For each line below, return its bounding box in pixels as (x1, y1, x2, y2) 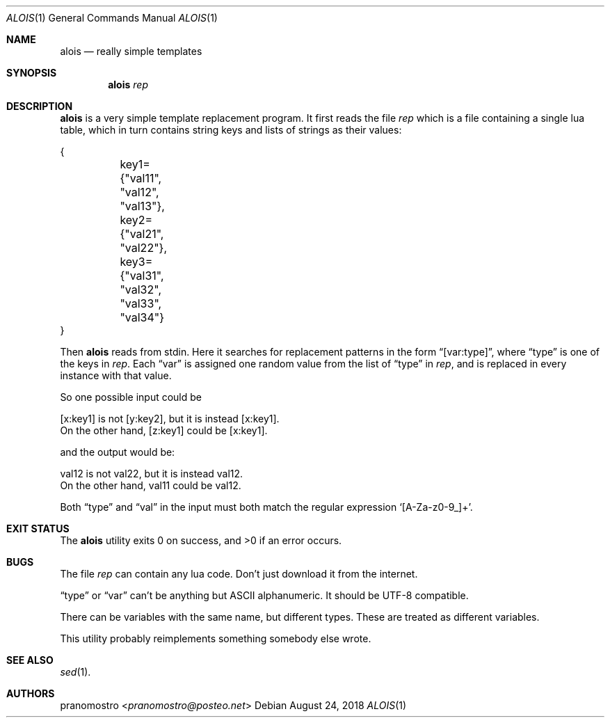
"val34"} (120, 310, 165, 324)
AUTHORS (6, 688, 55, 699)
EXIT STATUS (6, 523, 70, 534)
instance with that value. (60, 370, 172, 381)
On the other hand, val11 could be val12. (60, 479, 241, 491)
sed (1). (60, 666, 91, 678)
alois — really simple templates (60, 45, 202, 57)
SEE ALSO (6, 654, 54, 666)
